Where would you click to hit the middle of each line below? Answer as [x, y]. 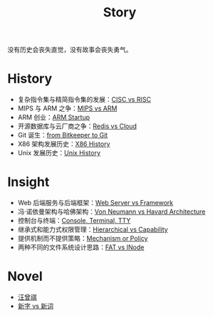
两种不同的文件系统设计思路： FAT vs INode [81, 247]
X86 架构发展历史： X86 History [64, 144]
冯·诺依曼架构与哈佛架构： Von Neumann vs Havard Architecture [111, 212]
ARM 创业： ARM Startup [54, 118]
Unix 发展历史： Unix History [59, 153]
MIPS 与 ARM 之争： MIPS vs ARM [67, 108]
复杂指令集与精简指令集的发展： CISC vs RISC [84, 100]
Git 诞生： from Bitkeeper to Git [63, 135]
